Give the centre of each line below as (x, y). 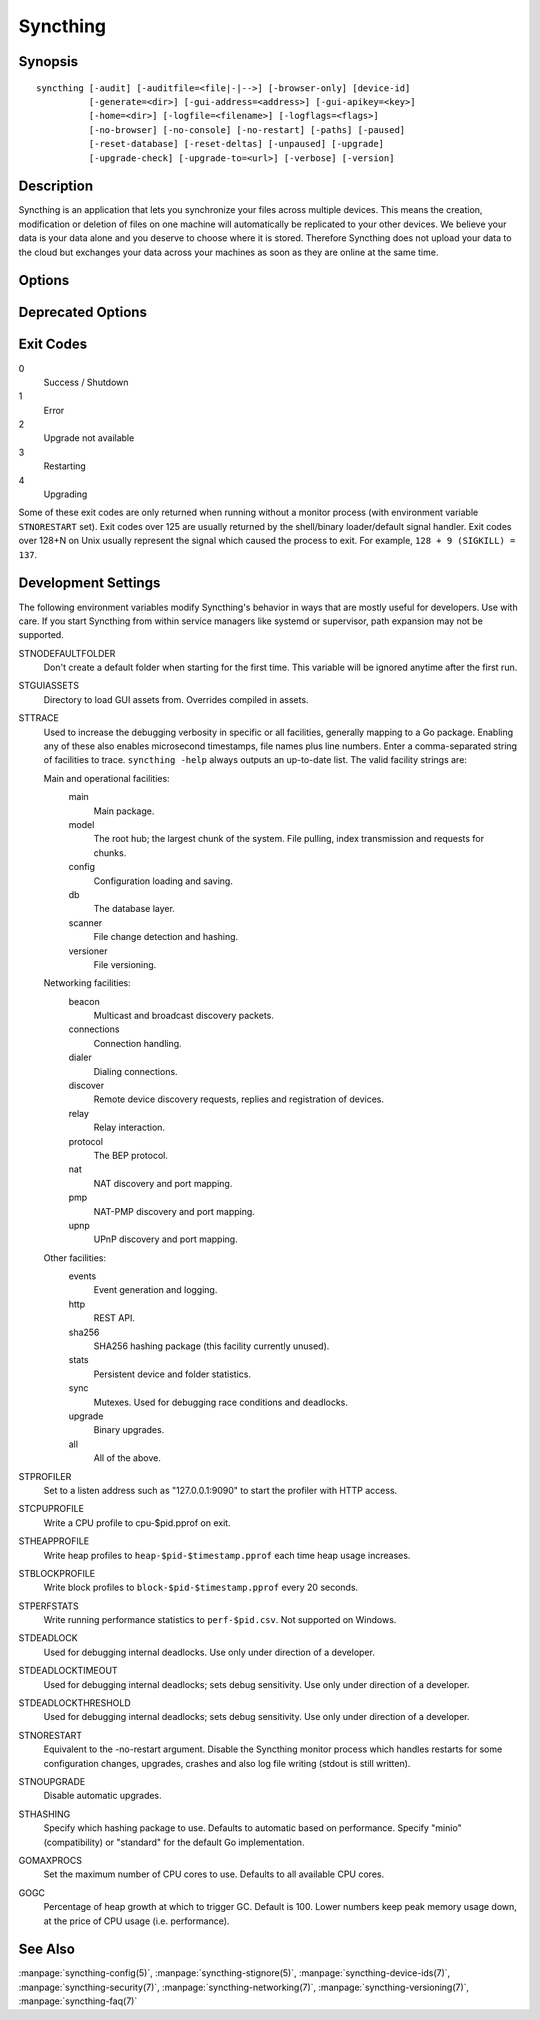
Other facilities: (75, 1257)
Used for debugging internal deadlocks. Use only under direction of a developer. (209, 1652)
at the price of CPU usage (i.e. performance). (136, 1921)
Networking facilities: (87, 983)
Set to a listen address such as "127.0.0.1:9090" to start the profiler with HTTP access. (220, 1490)
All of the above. (127, 1458)
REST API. (114, 1318)
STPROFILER (45, 1476)
